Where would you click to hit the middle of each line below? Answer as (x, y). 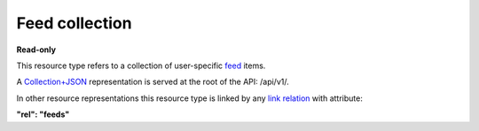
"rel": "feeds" (43, 114)
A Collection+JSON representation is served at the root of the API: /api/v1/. (153, 82)
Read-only (36, 50)
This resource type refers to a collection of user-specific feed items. (141, 65)
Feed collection (74, 23)
